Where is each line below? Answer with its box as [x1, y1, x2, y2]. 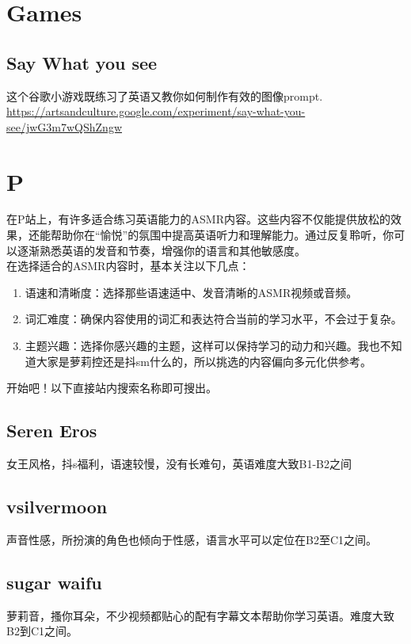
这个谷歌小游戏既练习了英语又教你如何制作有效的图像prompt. [6, 87, 323, 104]
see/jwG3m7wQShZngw [6, 118, 123, 135]
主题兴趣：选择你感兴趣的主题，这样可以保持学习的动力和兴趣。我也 [25, 337, 380, 354]
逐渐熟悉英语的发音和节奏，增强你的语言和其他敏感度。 [17, 242, 306, 258]
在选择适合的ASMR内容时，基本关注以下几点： [6, 257, 250, 274]
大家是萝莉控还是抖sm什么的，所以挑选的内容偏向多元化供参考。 [36, 352, 371, 369]
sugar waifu [6, 570, 102, 594]
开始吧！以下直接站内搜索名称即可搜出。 [6, 379, 217, 396]
